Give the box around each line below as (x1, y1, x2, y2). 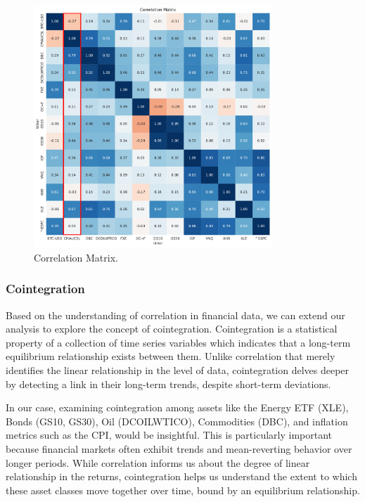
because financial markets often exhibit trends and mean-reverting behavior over (6, 441, 352, 456)
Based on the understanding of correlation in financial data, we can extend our (6, 307, 345, 322)
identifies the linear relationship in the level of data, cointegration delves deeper (6, 363, 350, 377)
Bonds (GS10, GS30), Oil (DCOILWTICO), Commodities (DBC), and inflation (6, 413, 348, 428)
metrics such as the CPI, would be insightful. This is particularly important (6, 427, 333, 442)
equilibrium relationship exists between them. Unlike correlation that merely (6, 349, 335, 363)
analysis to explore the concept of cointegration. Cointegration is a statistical (6, 321, 338, 336)
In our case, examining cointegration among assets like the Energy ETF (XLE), (6, 400, 349, 415)
